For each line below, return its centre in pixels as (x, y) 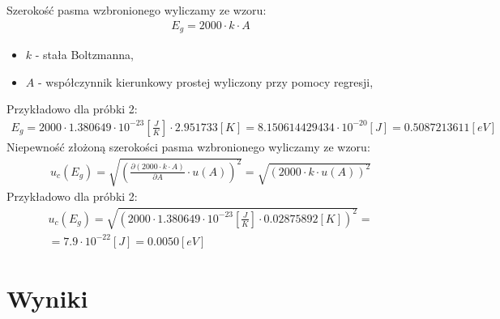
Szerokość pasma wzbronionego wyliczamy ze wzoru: (137, 10)
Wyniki (47, 298)
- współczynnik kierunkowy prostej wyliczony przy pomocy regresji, (205, 81)
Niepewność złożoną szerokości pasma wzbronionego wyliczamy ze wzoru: (188, 146)
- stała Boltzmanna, (84, 55)
